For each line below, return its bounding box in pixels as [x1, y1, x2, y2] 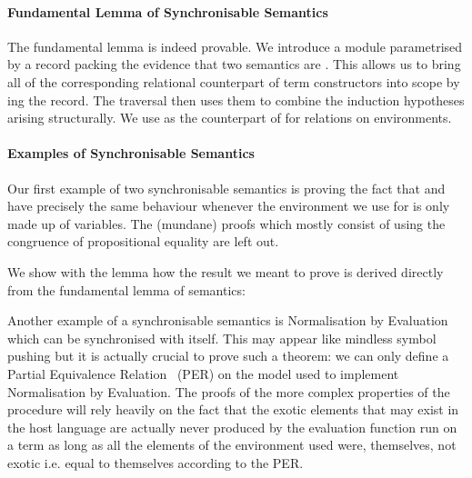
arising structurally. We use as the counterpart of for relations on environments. [7, 108, 452, 127]
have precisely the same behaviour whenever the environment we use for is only [7, 196, 450, 215]
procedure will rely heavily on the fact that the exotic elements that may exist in [7, 400, 459, 419]
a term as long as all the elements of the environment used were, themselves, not [7, 435, 457, 454]
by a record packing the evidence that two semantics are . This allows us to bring [7, 55, 461, 74]
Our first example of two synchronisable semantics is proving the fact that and [7, 178, 446, 197]
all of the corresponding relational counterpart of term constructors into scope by [7, 72, 460, 91]
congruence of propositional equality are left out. [7, 232, 279, 251]
